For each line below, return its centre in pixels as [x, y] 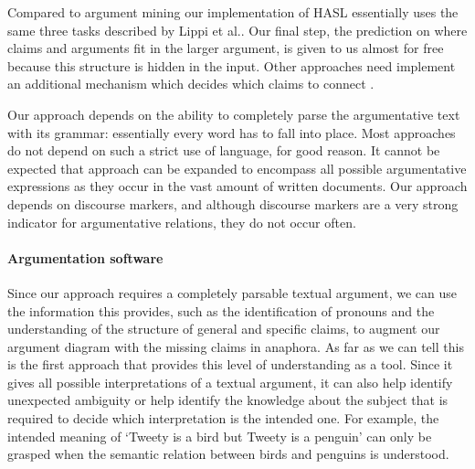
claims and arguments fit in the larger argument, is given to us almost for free [226, 48]
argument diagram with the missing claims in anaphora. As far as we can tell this [236, 346]
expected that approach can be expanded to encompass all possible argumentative [237, 168]
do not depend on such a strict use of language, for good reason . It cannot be [224, 150]
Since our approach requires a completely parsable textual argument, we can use [232, 292]
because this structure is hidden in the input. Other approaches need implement [232, 65]
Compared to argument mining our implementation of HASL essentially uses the [233, 12]
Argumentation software [85, 257]
